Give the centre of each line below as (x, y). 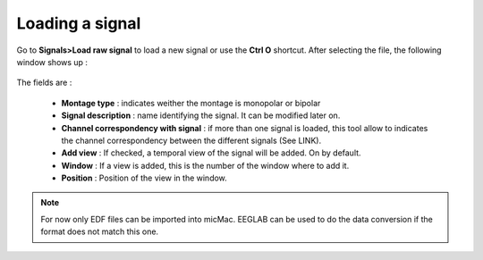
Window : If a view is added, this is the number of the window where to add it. (205, 165)
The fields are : (44, 83)
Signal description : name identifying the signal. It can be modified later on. (201, 115)
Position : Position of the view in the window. (144, 178)
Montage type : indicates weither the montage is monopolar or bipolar (191, 103)
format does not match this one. (100, 231)
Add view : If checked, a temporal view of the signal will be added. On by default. (211, 153)
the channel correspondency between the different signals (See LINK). (191, 140)
